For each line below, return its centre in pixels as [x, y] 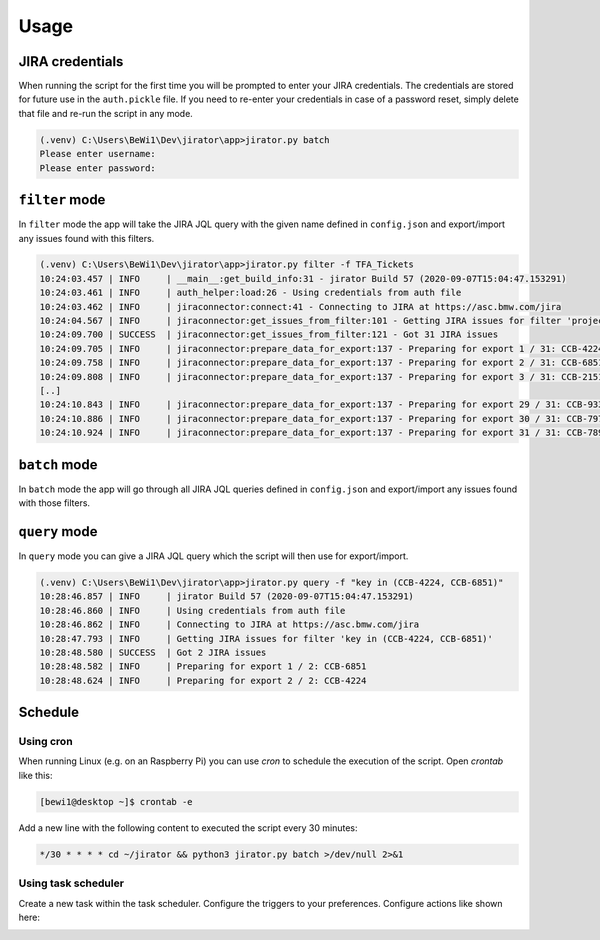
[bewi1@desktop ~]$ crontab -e [116, 801]
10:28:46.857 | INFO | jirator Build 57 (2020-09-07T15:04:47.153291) [227, 596]
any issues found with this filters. [86, 238]
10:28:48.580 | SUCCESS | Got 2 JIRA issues [153, 652]
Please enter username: [98, 154]
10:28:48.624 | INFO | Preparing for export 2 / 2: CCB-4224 [203, 680]
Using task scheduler [71, 883]
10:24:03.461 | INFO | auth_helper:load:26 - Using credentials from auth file [250, 293]
